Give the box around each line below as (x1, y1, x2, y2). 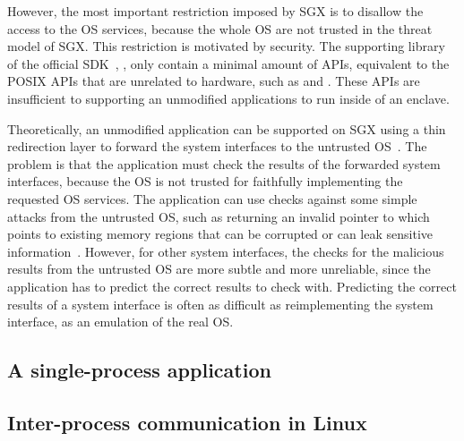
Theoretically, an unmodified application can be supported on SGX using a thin (7, 119, 446, 138)
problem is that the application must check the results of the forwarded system (7, 154, 441, 173)
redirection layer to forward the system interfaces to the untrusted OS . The (7, 137, 427, 156)
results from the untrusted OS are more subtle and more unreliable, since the (7, 259, 431, 278)
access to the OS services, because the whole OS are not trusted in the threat (7, 19, 433, 38)
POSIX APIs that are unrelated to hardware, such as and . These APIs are (7, 72, 420, 90)
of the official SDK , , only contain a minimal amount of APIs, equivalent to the (7, 54, 450, 72)
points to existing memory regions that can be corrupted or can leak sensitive (7, 225, 434, 243)
